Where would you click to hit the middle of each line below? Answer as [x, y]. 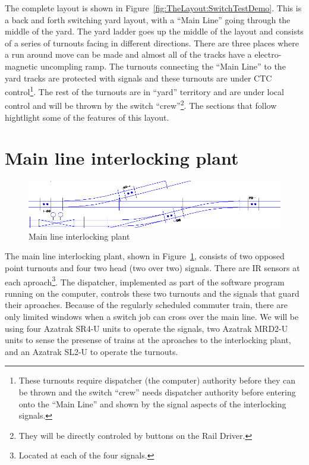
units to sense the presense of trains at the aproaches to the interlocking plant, [148, 340]
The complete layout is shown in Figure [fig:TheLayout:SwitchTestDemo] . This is [153, 8]
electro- [268, 54]
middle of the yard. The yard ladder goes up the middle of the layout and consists [154, 31]
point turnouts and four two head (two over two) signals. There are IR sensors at [152, 267]
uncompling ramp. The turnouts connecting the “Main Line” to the [163, 66]
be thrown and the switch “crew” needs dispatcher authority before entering [157, 392]
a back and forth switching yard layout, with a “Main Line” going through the [148, 19]
